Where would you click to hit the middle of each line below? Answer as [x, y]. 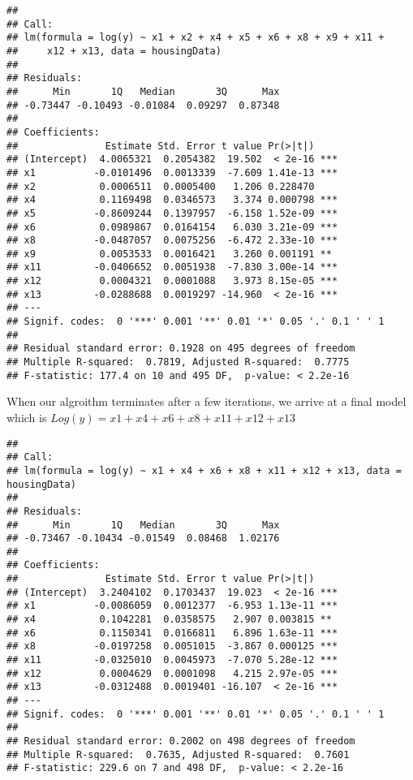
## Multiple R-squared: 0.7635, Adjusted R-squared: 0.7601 [178, 754]
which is [27, 417]
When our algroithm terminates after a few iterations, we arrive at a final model [206, 401]
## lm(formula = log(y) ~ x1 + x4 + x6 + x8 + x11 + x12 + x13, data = [204, 470]
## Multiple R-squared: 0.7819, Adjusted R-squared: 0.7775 [178, 362]
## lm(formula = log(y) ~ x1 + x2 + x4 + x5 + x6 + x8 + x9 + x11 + [196, 38]
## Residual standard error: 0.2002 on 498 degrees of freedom [181, 741]
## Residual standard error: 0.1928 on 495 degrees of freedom [181, 349]
